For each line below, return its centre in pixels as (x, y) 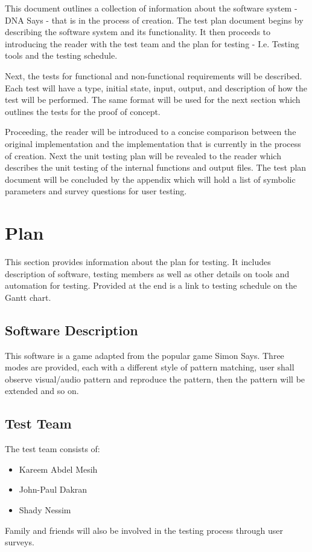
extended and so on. (42, 391)
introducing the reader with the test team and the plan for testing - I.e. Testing (152, 43)
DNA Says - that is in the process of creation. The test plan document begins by (154, 20)
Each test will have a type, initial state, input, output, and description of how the (156, 87)
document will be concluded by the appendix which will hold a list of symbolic (150, 179)
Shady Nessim (45, 509)
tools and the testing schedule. (61, 55)
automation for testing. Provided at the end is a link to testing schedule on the (151, 285)
